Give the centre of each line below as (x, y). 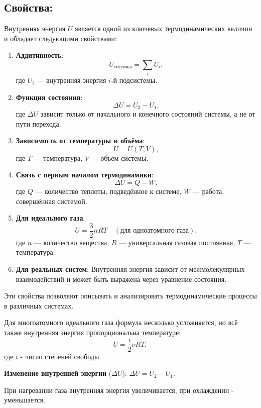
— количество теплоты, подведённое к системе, (108, 191)
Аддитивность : (40, 55)
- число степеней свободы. (61, 356)
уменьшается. (25, 400)
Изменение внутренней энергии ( (58, 373)
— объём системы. (120, 158)
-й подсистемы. (134, 80)
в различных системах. (39, 305)
